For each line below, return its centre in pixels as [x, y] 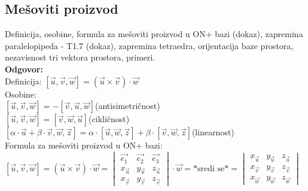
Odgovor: [24, 69]
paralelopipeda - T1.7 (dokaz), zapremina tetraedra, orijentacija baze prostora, [149, 45]
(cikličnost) [109, 119]
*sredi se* [211, 169]
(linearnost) [213, 132]
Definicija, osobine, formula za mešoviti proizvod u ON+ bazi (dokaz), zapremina [154, 34]
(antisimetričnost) [128, 106]
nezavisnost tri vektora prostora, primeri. [80, 57]
